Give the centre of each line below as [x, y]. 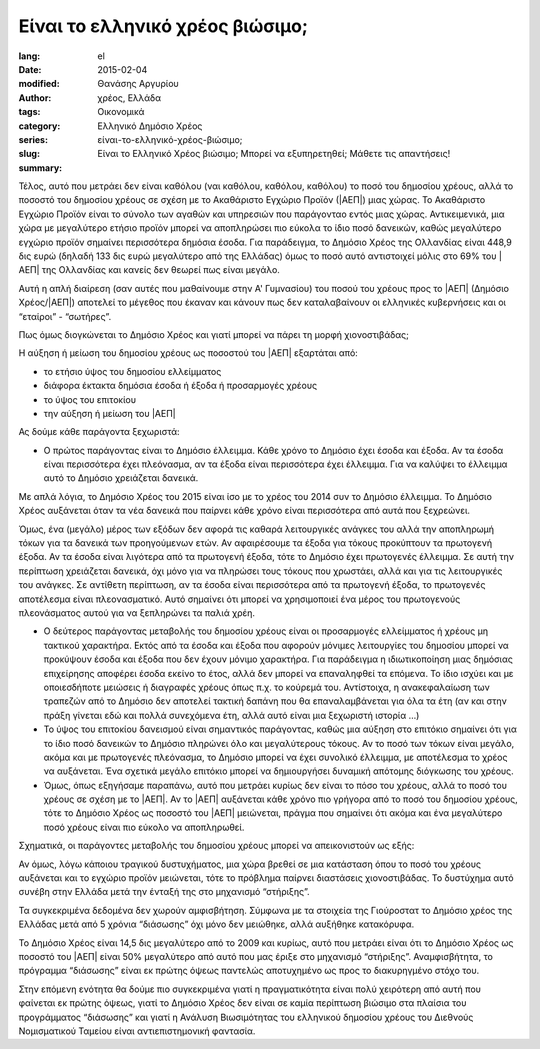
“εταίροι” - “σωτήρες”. [65, 316]
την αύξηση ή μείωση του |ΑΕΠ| [109, 413]
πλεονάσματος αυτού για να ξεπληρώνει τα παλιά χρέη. [136, 613]
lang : [29, 56]
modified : [39, 84]
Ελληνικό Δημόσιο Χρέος [150, 126]
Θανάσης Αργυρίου [138, 84]
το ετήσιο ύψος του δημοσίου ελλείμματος [132, 371]
